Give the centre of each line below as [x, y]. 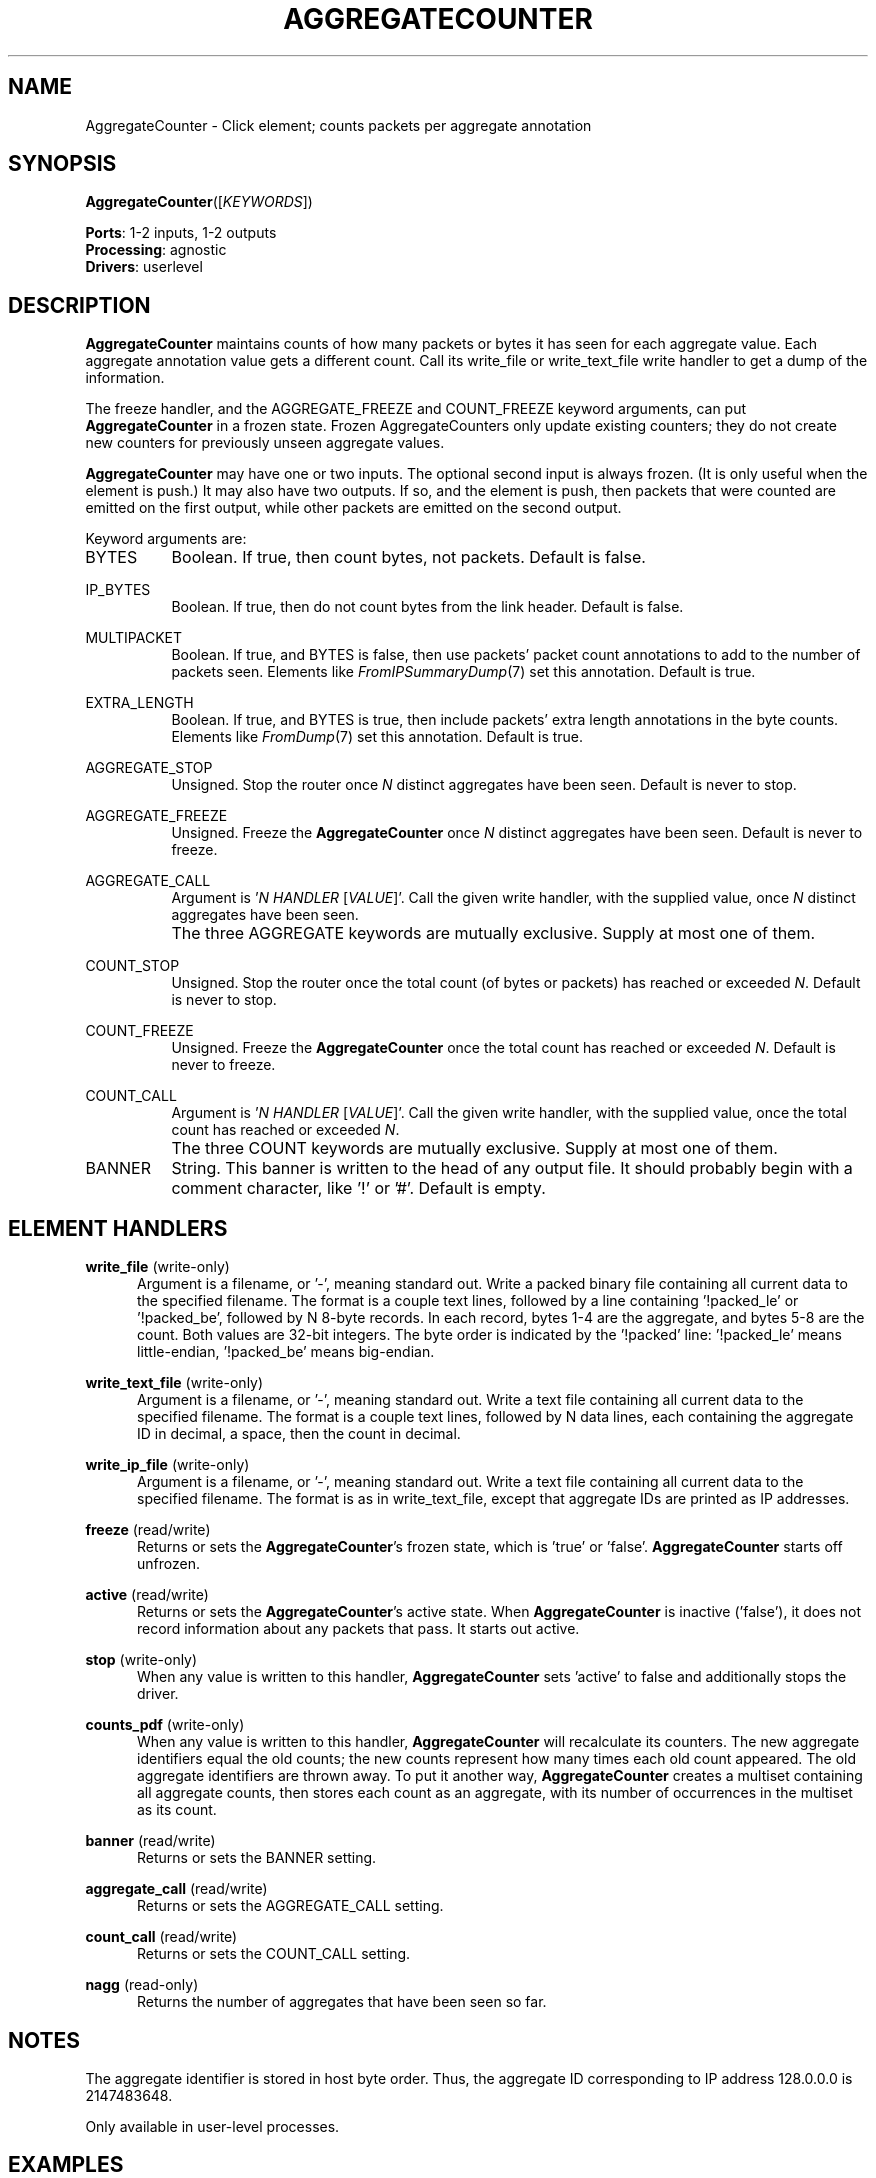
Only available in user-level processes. [212, 2126]
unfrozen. [168, 1564]
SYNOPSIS [62, 164]
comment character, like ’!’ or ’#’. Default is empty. [358, 1188]
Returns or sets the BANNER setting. [257, 1858]
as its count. [177, 1810]
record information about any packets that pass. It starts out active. [358, 1629]
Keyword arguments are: [166, 539]
